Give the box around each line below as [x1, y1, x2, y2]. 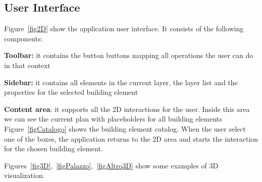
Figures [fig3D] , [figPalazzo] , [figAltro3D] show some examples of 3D [4, 160, 219, 170]
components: [4, 33, 43, 43]
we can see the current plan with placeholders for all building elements [4, 113, 223, 124]
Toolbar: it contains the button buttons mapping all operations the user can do [4, 50, 253, 60]
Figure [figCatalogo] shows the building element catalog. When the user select [4, 123, 246, 134]
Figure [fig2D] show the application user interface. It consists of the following [4, 23, 244, 34]
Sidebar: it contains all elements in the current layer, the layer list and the [4, 77, 238, 87]
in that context [4, 59, 50, 70]
